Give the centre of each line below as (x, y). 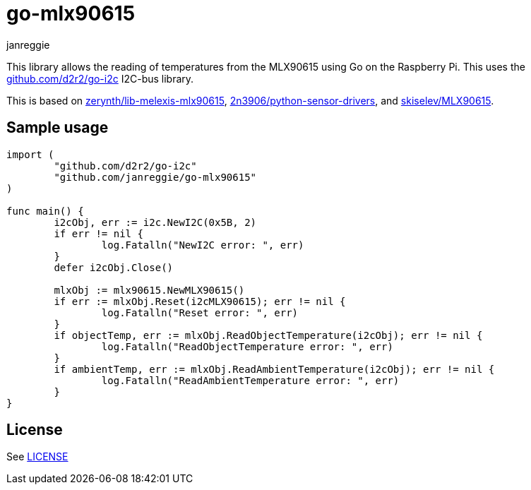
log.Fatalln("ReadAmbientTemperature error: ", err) (250, 380)
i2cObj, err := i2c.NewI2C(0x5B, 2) (155, 222)
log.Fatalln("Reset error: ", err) (200, 312)
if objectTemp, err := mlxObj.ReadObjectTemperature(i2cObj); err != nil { (268, 335)
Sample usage (58, 128)
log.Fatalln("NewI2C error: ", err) (203, 245)
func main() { (45, 211)
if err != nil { (99, 233)
